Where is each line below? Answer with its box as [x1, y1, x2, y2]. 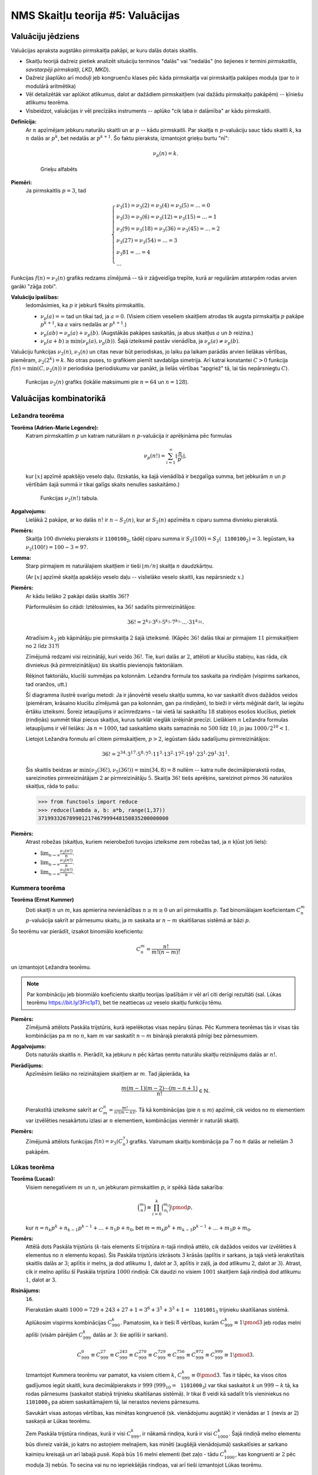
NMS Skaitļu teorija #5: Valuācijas [11, 9, 180, 22]
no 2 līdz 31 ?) [25, 643, 60, 650]
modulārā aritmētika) [25, 83, 77, 90]
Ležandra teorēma [11, 412, 64, 420]
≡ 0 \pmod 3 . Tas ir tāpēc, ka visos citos [191, 1371, 287, 1378]
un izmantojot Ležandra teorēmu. [11, 963, 91, 971]
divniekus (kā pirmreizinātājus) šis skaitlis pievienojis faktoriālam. [25, 661, 184, 668]
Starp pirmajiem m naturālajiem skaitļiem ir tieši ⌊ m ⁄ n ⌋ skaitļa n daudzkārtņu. [25, 562, 214, 569]
